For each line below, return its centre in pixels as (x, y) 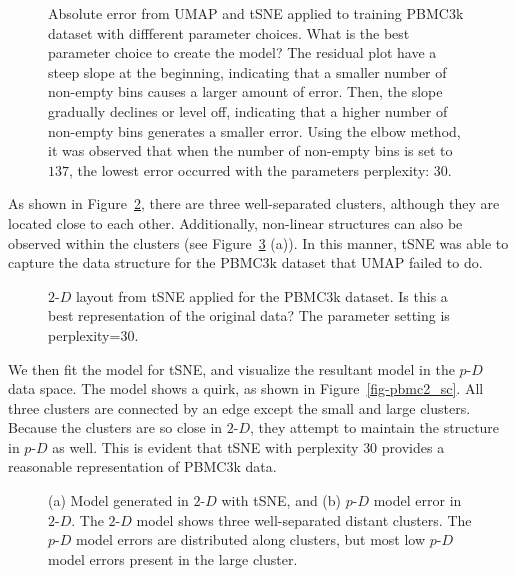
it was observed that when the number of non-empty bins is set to (250, 150)
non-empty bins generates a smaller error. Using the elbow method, (254, 130)
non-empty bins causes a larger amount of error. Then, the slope (245, 91)
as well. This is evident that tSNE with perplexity (205, 446)
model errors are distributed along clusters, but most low (250, 539)
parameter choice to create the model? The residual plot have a (242, 52)
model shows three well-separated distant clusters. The (304, 519)
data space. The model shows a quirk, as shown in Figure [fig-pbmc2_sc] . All (246, 388)
